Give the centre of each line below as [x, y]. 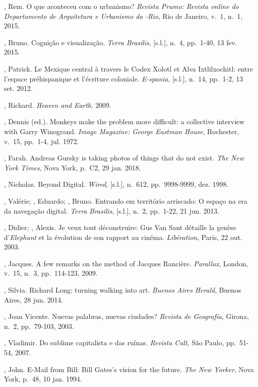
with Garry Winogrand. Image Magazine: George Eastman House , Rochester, [122, 131]
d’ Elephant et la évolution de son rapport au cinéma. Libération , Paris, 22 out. [123, 237]
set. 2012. [18, 88]
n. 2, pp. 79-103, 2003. [39, 326]
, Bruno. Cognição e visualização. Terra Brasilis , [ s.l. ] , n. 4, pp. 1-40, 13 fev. [121, 42]
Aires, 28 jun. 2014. [34, 299]
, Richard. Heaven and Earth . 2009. [58, 105]
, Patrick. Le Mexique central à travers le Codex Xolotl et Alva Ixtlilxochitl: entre [129, 68]
